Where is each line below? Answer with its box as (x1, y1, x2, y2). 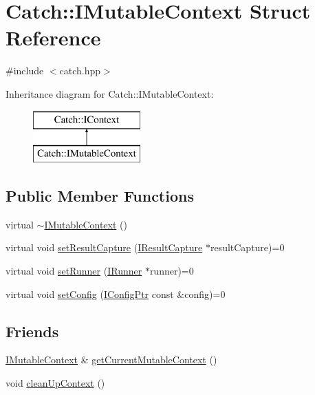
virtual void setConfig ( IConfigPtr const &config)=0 (6, 286, 226, 301)
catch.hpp (59, 63, 101, 78)
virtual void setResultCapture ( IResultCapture (6, 240, 203, 255)
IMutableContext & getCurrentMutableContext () (6, 352, 217, 367)
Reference (6, 23, 101, 52)
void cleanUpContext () (6, 376, 105, 390)
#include (6, 63, 44, 78)
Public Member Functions (6, 185, 194, 206)
